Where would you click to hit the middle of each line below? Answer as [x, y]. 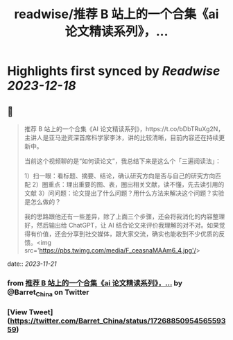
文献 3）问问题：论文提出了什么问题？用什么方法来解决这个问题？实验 [124, 193]
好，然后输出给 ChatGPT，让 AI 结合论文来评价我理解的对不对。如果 [122, 225]
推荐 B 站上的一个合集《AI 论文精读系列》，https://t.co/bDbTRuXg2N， [124, 129]
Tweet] [41, 312]
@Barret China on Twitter [48, 293]
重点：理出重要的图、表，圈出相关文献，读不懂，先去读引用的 [136, 184]
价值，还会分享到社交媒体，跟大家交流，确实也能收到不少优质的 [128, 234]
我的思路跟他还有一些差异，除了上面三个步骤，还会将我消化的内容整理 [124, 216]
